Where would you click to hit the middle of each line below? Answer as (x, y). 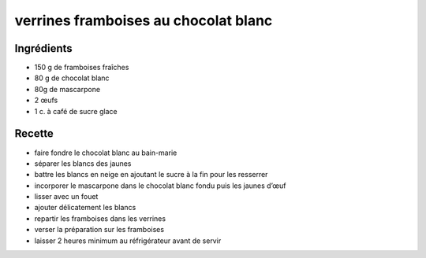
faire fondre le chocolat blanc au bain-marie (106, 153)
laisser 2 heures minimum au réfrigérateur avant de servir (128, 241)
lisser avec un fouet (66, 197)
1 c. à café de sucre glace (76, 111)
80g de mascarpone (67, 89)
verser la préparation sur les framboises (99, 230)
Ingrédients (43, 48)
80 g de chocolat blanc (72, 78)
